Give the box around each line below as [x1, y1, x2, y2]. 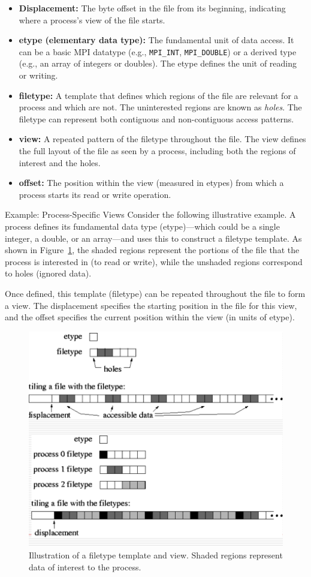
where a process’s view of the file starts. [19, 13, 165, 26]
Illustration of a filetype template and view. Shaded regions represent [29, 549, 283, 561]
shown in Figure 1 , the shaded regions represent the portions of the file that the [5, 244, 300, 256]
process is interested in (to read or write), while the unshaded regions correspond [5, 255, 303, 268]
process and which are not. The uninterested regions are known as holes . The [19, 101, 302, 113]
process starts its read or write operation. [19, 188, 171, 200]
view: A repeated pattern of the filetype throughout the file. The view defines [19, 133, 306, 145]
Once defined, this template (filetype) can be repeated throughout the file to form [5, 287, 306, 299]
